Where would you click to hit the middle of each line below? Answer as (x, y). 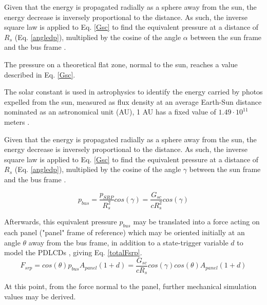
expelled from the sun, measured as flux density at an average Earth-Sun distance (133, 101)
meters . (17, 121)
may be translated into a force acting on (196, 222)
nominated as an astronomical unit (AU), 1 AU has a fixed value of (110, 112)
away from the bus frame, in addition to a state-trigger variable (128, 242)
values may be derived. (40, 297)
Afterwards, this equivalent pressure (61, 222)
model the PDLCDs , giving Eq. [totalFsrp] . (73, 252)
